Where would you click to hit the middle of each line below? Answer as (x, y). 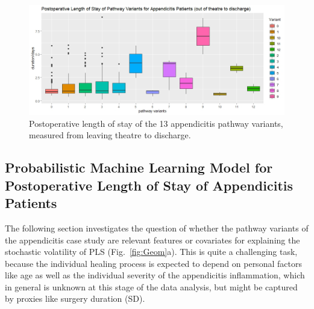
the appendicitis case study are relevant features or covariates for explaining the (152, 240)
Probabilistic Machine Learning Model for (139, 167)
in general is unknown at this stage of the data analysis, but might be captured (151, 286)
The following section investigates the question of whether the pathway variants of (157, 228)
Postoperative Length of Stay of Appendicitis (149, 185)
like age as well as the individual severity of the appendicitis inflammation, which (155, 275)
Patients (31, 203)
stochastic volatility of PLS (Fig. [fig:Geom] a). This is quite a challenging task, (151, 252)
